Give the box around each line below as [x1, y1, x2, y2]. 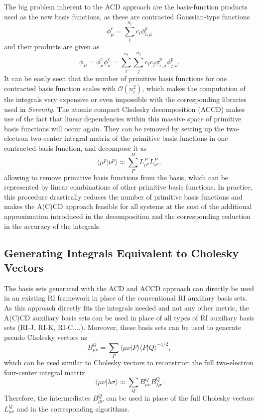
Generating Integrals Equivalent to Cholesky [4, 245, 239, 260]
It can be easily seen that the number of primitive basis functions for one [4, 73, 227, 84]
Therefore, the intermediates [4, 393, 91, 403]
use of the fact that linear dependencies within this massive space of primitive [4, 113, 242, 124]
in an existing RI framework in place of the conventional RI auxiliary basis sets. [4, 293, 248, 303]
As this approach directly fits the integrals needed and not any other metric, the [4, 302, 250, 313]
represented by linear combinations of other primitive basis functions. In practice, [4, 182, 253, 192]
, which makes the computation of [142, 83, 246, 93]
